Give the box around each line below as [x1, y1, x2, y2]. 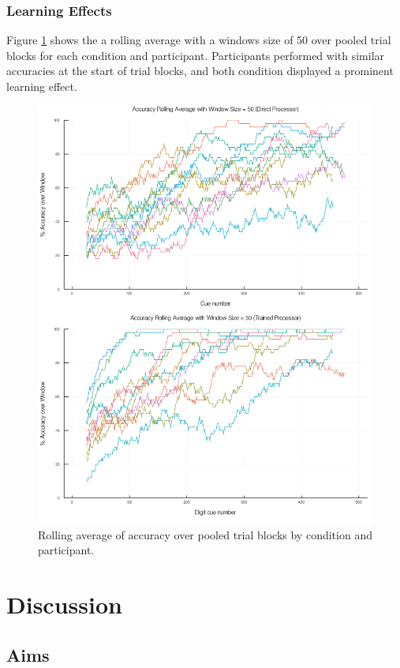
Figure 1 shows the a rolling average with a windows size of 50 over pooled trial [6, 32, 391, 48]
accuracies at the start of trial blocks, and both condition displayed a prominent [6, 62, 394, 79]
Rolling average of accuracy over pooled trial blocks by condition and [38, 526, 372, 542]
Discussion [6, 588, 122, 621]
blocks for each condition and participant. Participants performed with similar [6, 47, 385, 63]
